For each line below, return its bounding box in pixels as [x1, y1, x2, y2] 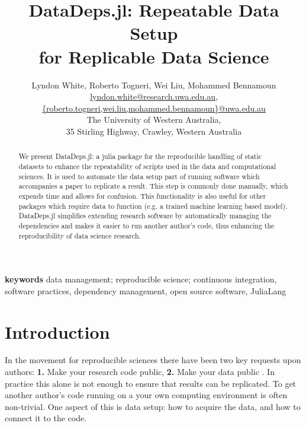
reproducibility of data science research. [18, 230, 141, 240]
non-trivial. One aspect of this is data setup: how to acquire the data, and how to [5, 400, 301, 412]
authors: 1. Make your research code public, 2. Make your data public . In [5, 365, 275, 378]
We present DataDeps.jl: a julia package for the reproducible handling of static [18, 151, 262, 161]
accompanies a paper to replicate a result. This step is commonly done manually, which [18, 181, 288, 191]
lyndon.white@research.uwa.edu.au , [90, 90, 218, 103]
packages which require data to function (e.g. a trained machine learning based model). [18, 201, 288, 211]
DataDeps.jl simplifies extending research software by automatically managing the [18, 211, 272, 221]
